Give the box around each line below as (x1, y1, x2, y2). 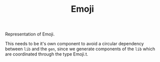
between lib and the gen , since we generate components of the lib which (5, 46, 156, 52)
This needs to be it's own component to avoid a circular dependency (5, 41, 144, 47)
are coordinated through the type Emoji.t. (5, 51, 88, 57)
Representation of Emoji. (5, 31, 55, 37)
